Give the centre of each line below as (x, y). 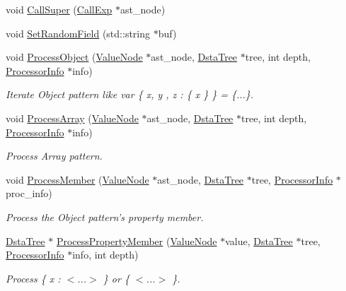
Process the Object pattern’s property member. (105, 216)
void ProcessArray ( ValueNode (72, 118)
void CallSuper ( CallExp (59, 9)
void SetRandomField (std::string (78, 33)
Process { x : (33, 278)
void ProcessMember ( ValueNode (77, 179)
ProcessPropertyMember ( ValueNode (137, 240)
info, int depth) (105, 255)
